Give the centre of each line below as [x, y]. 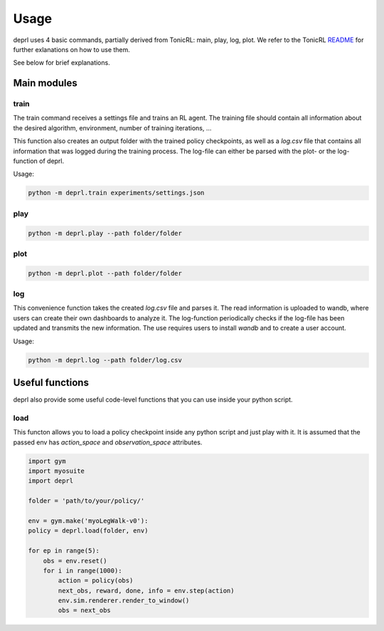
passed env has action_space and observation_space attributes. [108, 442]
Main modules [45, 83]
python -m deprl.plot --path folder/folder [105, 273]
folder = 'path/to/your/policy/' [86, 501]
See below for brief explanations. [62, 63]
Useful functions [51, 382]
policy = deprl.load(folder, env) [88, 531]
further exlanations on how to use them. [72, 49]
